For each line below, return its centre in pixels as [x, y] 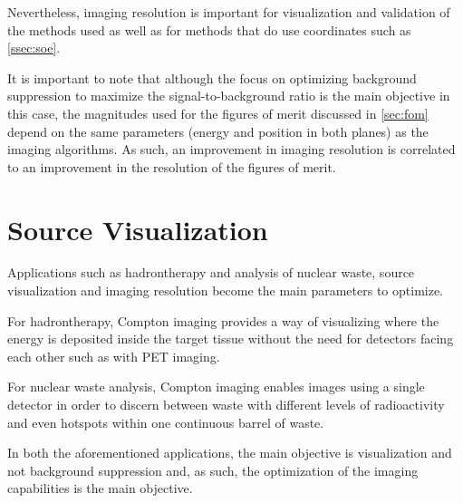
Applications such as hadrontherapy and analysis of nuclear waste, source [211, 272]
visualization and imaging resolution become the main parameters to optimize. [226, 290]
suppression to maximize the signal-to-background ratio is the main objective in [229, 96]
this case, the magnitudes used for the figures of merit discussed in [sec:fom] [218, 113]
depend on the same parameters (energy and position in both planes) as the [218, 131]
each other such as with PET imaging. [114, 356]
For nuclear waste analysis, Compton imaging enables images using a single [216, 387]
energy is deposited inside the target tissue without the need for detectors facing [231, 339]
